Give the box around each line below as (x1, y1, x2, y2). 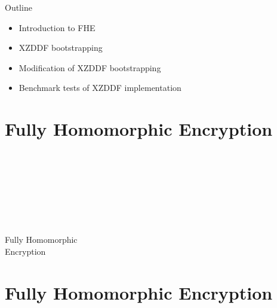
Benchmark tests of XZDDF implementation (19, 81, 181, 94)
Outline (5, 1, 32, 13)
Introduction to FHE (19, 21, 96, 33)
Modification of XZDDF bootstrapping (19, 61, 161, 74)
